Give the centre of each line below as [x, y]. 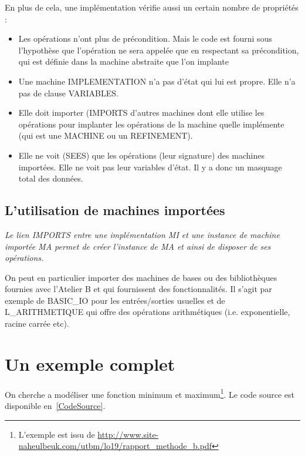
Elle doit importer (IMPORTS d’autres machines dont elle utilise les [141, 113]
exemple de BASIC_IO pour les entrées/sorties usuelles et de [115, 300]
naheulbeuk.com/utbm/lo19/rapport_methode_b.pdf [115, 446]
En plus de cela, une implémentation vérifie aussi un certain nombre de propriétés [152, 7]
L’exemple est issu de [57, 434]
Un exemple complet [90, 363]
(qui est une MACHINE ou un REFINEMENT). [106, 135]
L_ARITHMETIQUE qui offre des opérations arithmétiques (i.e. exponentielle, [148, 312]
